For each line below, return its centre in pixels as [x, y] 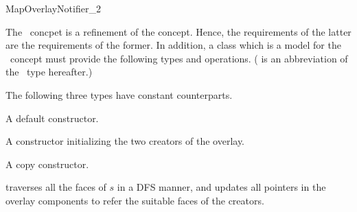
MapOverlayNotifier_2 [53, 8]
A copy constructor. [47, 164]
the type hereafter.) [49, 72]
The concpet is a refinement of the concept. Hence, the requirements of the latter [178, 31]
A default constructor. [52, 118]
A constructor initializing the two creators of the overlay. [125, 141]
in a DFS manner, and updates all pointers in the [221, 187]
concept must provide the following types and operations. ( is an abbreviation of [179, 58]
